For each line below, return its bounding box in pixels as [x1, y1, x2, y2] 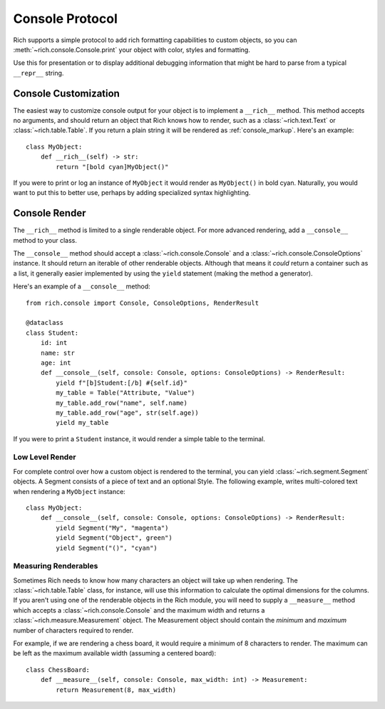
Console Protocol [13, 11, 118, 26]
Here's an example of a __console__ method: [13, 282, 151, 291]
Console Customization [13, 87, 120, 99]
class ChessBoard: [26, 665, 91, 674]
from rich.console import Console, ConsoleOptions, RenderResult [26, 298, 260, 307]
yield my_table [56, 418, 109, 427]
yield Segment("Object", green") [56, 534, 173, 542]
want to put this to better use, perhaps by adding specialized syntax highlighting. [13, 188, 251, 197]
